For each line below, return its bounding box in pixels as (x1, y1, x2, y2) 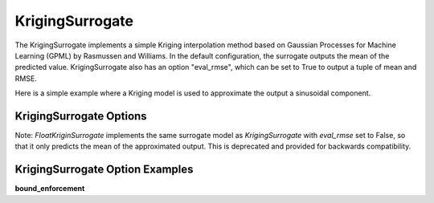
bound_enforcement (14, 184, 85, 193)
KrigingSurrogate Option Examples (14, 163, 194, 177)
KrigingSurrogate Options (14, 109, 148, 123)
